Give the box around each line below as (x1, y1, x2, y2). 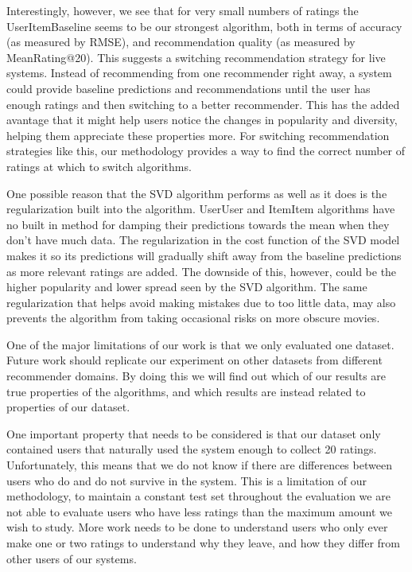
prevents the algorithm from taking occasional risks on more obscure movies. (6, 309, 380, 326)
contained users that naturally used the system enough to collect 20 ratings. (6, 441, 377, 457)
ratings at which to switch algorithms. (6, 158, 192, 174)
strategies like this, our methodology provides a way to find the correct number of (6, 142, 406, 159)
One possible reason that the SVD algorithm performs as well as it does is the (6, 185, 387, 201)
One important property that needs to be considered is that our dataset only (6, 425, 381, 442)
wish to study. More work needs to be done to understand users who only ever (6, 519, 388, 535)
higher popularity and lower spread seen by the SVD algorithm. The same (6, 278, 367, 295)
